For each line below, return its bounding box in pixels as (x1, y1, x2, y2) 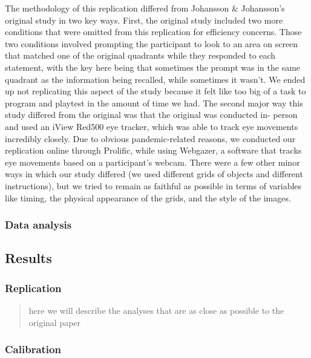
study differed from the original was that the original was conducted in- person (5, 108, 298, 121)
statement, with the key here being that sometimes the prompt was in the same (5, 60, 301, 73)
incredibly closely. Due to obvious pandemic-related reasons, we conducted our (5, 132, 296, 145)
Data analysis (5, 217, 72, 232)
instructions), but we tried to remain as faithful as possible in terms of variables (5, 179, 302, 192)
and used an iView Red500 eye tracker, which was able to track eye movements (5, 120, 298, 132)
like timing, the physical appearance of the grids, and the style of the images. (5, 191, 291, 204)
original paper (28, 316, 81, 328)
